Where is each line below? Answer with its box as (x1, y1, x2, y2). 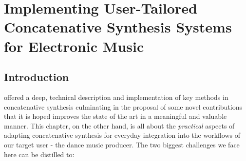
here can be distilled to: (4, 149, 75, 159)
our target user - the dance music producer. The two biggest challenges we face (4, 139, 240, 149)
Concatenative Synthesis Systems (4, 17, 232, 37)
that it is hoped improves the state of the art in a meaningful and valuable (4, 111, 227, 121)
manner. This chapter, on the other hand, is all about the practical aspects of (4, 120, 235, 130)
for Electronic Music (4, 36, 144, 56)
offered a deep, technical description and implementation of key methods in (4, 92, 228, 102)
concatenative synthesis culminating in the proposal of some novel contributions (4, 101, 242, 112)
